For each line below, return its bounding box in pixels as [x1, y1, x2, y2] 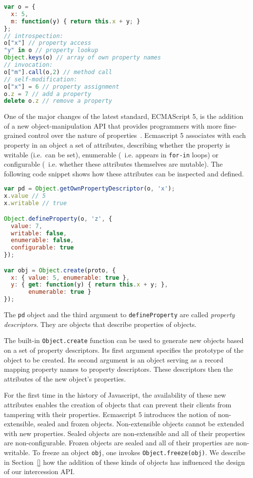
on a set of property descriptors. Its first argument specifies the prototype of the [4, 344, 244, 355]
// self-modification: [4, 76, 78, 83]
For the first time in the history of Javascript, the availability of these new [4, 390, 226, 400]
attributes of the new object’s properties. [4, 373, 126, 383]
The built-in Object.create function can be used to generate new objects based [4, 335, 244, 345]
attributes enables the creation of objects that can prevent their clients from [4, 399, 232, 409]
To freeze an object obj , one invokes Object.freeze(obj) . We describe [32, 447, 246, 457]
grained [4, 130, 26, 140]
